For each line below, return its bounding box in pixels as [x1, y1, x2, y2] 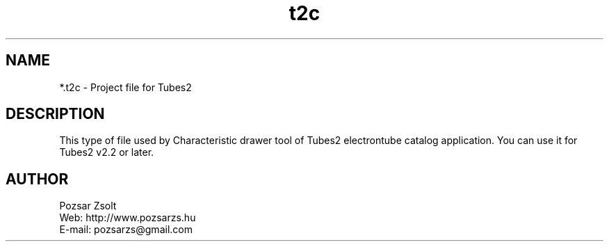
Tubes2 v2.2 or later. [59, 146, 154, 159]
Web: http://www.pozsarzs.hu [59, 212, 196, 224]
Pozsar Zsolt [59, 200, 117, 212]
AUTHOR [6, 170, 69, 188]
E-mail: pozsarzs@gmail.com [59, 223, 193, 236]
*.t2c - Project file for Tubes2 [59, 81, 192, 93]
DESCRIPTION [6, 105, 105, 123]
